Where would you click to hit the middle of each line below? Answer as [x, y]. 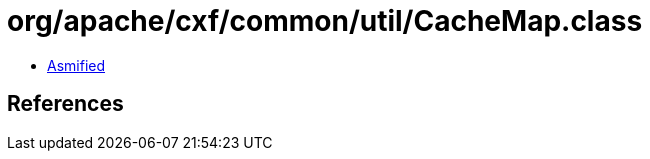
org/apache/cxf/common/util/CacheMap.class [325, 21]
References [65, 104]
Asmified [76, 65]
